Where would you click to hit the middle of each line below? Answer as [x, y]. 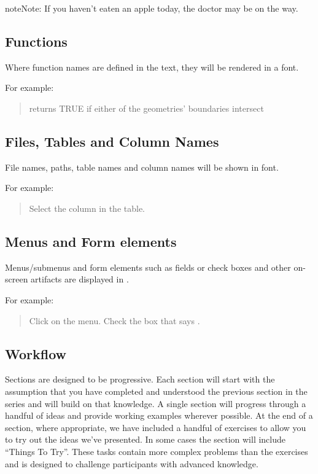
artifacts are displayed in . [80, 279]
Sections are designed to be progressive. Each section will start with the [140, 379]
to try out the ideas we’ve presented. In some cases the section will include [145, 439]
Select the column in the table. [87, 208]
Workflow [36, 353]
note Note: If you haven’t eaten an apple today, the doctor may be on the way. [152, 8]
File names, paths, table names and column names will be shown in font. [142, 167]
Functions [36, 41]
